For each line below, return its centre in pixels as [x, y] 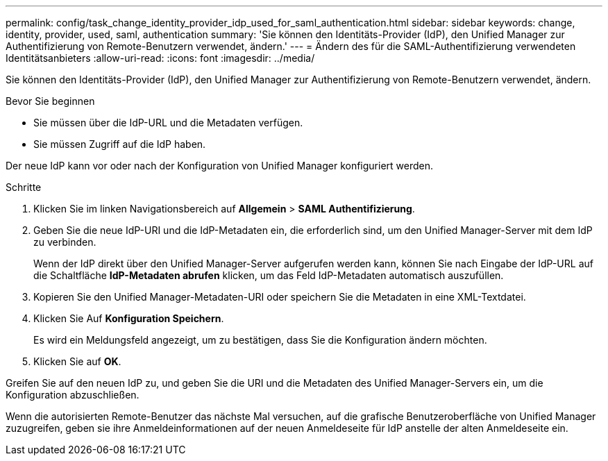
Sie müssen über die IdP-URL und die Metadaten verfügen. [168, 123]
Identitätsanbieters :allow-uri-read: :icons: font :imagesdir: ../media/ [160, 58]
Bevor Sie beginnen [50, 101]
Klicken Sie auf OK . [77, 361]
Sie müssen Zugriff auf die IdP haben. [120, 144]
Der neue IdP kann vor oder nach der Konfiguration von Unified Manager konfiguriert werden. [220, 166]
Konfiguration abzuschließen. [73, 395]
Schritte [24, 187]
